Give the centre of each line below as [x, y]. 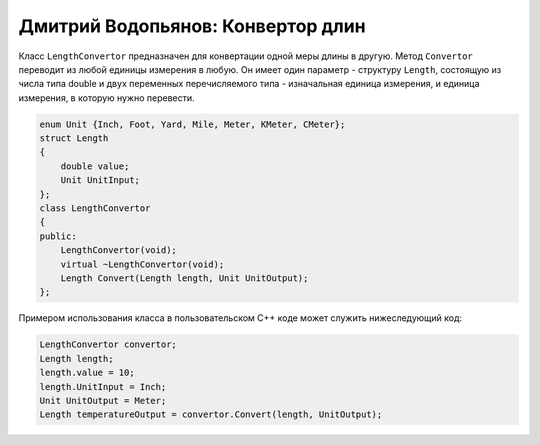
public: [58, 236]
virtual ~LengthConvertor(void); [142, 264]
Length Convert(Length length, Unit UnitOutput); [184, 278]
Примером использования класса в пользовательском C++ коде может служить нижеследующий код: [240, 318]
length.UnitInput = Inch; [103, 386]
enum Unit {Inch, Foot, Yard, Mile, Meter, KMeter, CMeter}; [192, 124]
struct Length [74, 138]
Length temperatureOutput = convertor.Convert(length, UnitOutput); [211, 414]
